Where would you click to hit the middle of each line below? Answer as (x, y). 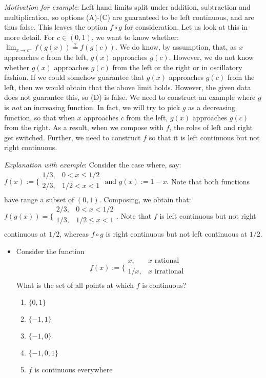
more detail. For (29, 37)
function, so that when (40, 117)
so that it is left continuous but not (204, 137)
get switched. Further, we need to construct (73, 137)
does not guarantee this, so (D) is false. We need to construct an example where (130, 97)
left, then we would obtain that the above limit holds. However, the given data (128, 87)
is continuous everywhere (74, 370)
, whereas (74, 234)
